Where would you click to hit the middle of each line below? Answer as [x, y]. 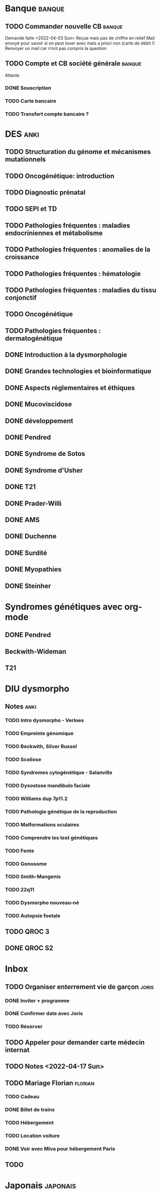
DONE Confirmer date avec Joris [44, 1014]
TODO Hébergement [29, 1123]
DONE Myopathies [33, 569]
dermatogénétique [34, 338]
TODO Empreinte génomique [39, 734]
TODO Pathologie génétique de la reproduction [61, 811]
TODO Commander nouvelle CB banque [64, 26]
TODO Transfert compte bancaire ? [47, 114]
